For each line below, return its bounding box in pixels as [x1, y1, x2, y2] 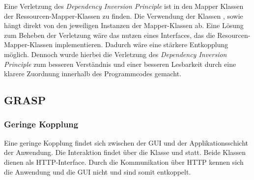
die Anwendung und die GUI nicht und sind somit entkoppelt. [4, 166, 191, 177]
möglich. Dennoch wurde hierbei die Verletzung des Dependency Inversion [4, 49, 227, 59]
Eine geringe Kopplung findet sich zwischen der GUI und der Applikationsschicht [4, 137, 248, 148]
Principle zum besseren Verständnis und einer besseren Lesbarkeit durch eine [4, 59, 236, 69]
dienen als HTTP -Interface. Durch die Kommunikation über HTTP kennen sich [4, 156, 244, 167]
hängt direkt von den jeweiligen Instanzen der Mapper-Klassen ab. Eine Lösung [4, 20, 244, 30]
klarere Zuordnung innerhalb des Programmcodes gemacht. [4, 68, 182, 79]
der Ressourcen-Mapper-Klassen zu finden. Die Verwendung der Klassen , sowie [4, 10, 243, 21]
